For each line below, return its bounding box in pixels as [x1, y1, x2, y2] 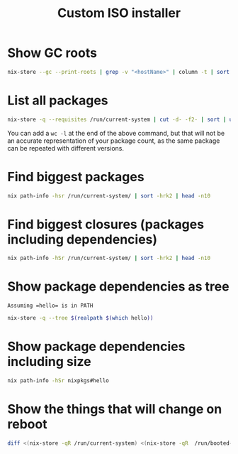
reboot [7, 416, 47, 433]
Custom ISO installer [57, 5, 181, 21]
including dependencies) [7, 231, 158, 247]
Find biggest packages [7, 168, 144, 185]
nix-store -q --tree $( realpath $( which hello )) [7, 315, 154, 322]
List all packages [7, 92, 108, 108]
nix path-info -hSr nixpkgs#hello [7, 377, 110, 384]
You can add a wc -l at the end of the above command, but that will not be [7, 129, 225, 137]
